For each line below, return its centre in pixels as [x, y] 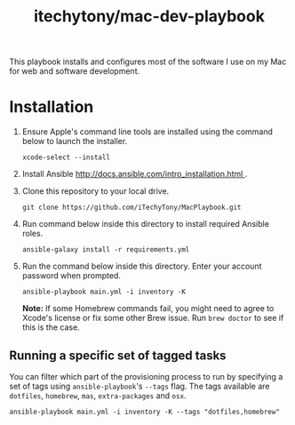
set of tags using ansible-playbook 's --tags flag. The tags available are [140, 386]
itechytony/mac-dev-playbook [149, 16]
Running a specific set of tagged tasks [118, 355]
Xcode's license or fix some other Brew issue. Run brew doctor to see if [153, 318]
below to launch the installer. [75, 141]
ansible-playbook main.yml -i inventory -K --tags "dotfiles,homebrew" [144, 412]
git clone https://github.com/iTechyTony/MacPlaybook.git [132, 208]
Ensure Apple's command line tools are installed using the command [147, 132]
